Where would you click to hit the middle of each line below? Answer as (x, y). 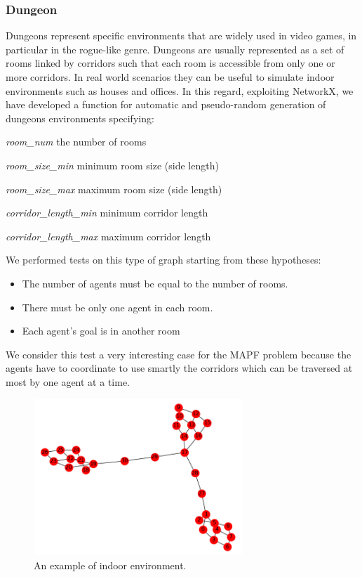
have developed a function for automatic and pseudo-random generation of (166, 104)
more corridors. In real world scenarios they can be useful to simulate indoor (170, 77)
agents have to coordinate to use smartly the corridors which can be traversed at (179, 368)
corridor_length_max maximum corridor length (108, 236)
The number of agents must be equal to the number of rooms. (155, 283)
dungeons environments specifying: (80, 118)
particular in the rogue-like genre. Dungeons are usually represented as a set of (175, 49)
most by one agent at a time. (68, 381)
